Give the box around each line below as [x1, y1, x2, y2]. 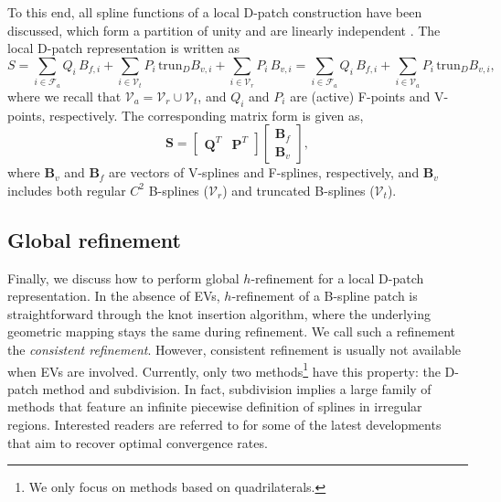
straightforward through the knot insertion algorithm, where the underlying [7, 304, 431, 323]
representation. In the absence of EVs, [7, 286, 220, 305]
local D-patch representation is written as [7, 38, 240, 58]
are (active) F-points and [290, 86, 431, 105]
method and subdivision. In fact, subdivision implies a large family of [42, 379, 432, 398]
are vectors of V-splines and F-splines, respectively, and [109, 163, 420, 182]
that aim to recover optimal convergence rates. [7, 433, 268, 452]
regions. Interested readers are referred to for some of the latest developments [7, 414, 442, 433]
